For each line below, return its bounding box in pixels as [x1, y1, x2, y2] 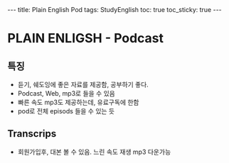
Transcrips [7, 128, 57, 140]
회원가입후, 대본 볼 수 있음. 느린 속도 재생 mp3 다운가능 [17, 147, 171, 156]
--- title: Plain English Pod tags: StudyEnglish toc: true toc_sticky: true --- [7, 6, 222, 13]
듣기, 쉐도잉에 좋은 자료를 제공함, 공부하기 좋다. [17, 80, 149, 89]
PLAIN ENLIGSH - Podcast [7, 30, 164, 47]
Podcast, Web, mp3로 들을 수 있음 [17, 89, 115, 97]
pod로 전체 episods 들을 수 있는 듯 [17, 107, 115, 115]
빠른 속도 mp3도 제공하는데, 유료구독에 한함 [17, 98, 139, 106]
